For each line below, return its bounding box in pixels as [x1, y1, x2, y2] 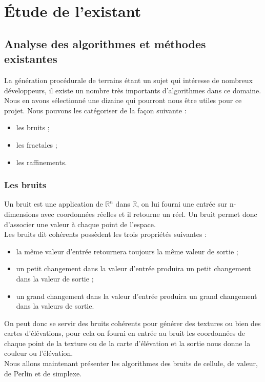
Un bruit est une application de [4, 198, 103, 209]
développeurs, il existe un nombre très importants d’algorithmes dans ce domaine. [4, 85, 261, 95]
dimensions [4, 208, 39, 219]
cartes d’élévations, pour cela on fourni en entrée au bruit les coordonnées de [4, 328, 245, 338]
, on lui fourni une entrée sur [137, 198, 228, 209]
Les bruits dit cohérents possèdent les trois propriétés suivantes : [4, 229, 207, 239]
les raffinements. [16, 156, 67, 167]
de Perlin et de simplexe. [4, 368, 82, 378]
